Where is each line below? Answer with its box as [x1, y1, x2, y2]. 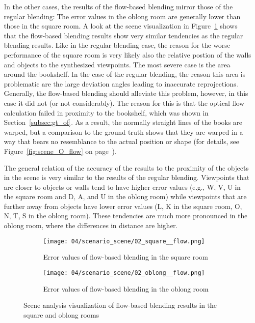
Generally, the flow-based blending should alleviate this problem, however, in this [4, 88, 248, 98]
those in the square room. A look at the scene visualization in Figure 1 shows [4, 21, 237, 31]
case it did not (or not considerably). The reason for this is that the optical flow [4, 97, 245, 108]
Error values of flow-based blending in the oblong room [43, 283, 209, 294]
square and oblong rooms [24, 309, 99, 320]
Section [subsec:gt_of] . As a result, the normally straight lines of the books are [4, 117, 243, 127]
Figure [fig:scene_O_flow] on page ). [4, 146, 117, 156]
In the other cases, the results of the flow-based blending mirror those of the [4, 1, 233, 11]
